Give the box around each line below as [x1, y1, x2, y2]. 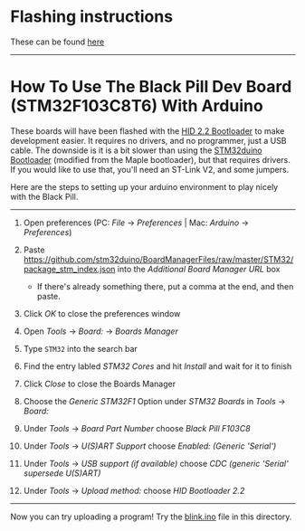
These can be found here [10, 36, 105, 47]
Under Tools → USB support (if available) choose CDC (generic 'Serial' [23, 458, 289, 469]
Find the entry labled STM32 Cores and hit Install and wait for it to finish [23, 360, 292, 372]
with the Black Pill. [10, 191, 79, 202]
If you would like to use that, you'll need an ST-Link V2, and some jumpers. [10, 164, 290, 175]
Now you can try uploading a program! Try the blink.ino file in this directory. [10, 511, 292, 522]
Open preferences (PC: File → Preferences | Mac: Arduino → [23, 217, 250, 228]
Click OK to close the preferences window [23, 308, 181, 318]
